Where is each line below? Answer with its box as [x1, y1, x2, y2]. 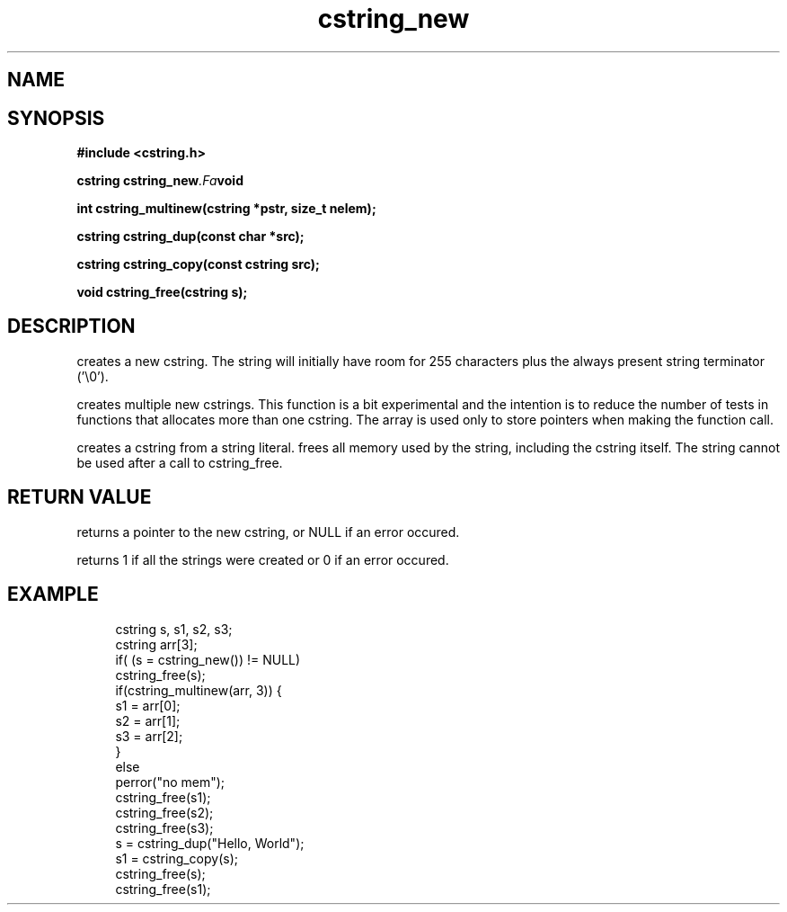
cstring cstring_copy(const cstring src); [76, 256, 320, 273]
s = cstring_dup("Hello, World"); [115, 835, 305, 851]
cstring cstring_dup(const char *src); [76, 228, 305, 245]
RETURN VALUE [7, 486, 152, 509]
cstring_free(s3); [115, 819, 214, 836]
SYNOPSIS [7, 106, 105, 130]
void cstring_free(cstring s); [76, 284, 248, 300]
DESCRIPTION [7, 315, 136, 338]
